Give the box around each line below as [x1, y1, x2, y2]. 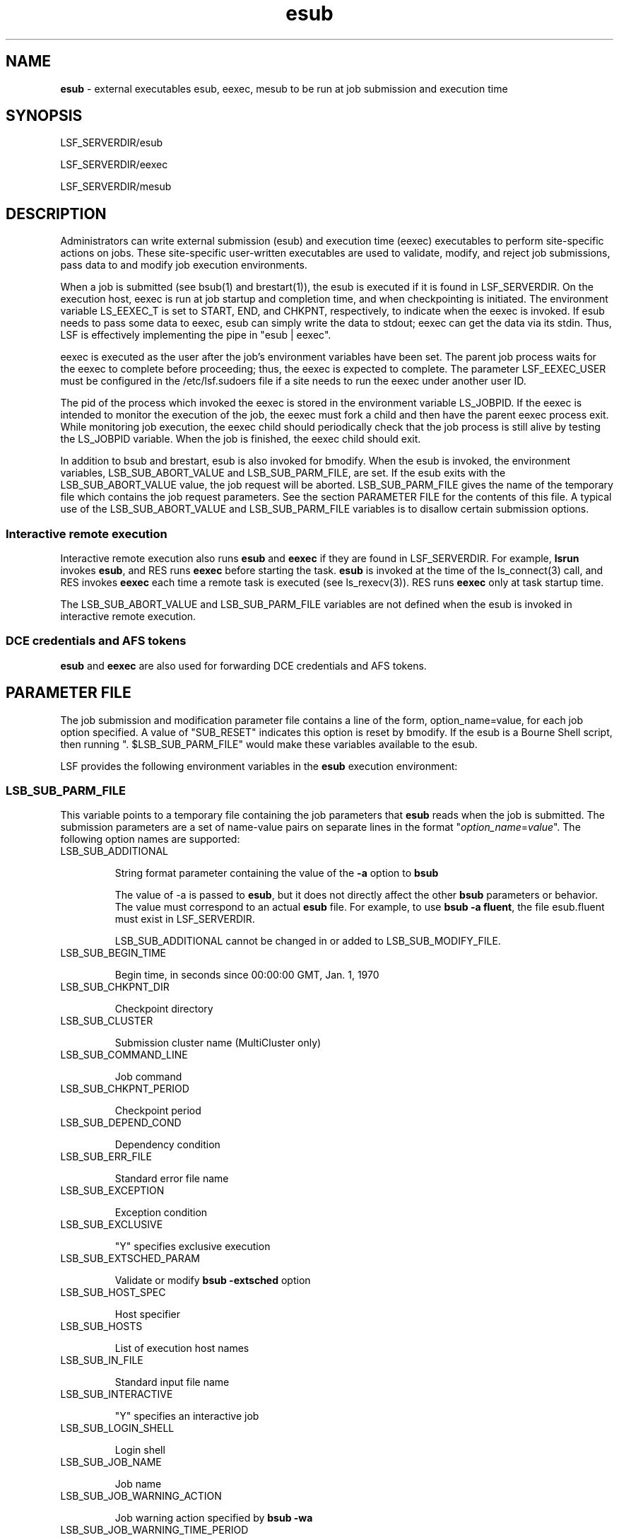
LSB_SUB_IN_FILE [60, 1354, 143, 1367]
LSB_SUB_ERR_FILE [60, 1150, 152, 1163]
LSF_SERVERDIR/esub [60, 136, 163, 149]
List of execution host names [114, 1342, 249, 1355]
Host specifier [114, 1308, 181, 1321]
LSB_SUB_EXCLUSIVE [60, 1218, 163, 1231]
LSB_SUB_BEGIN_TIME [60, 947, 167, 959]
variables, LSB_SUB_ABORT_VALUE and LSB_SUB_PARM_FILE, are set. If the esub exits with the [60, 467, 506, 479]
